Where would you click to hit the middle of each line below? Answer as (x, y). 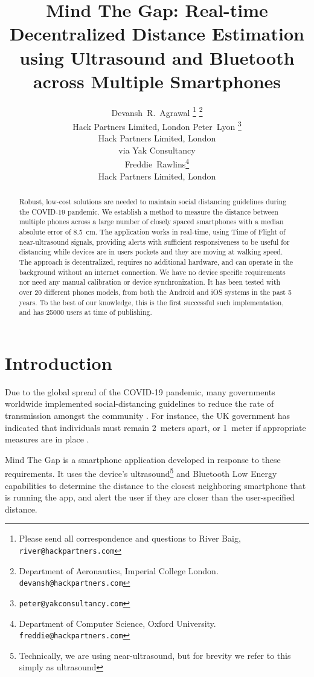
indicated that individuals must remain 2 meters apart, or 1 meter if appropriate (155, 427)
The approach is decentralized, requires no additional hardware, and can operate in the (156, 261)
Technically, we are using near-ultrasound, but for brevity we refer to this (155, 655)
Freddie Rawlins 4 (157, 163)
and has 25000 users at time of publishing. (85, 312)
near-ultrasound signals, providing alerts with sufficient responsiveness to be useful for (154, 241)
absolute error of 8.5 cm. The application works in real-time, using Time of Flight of (152, 231)
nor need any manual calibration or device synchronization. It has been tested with (150, 282)
